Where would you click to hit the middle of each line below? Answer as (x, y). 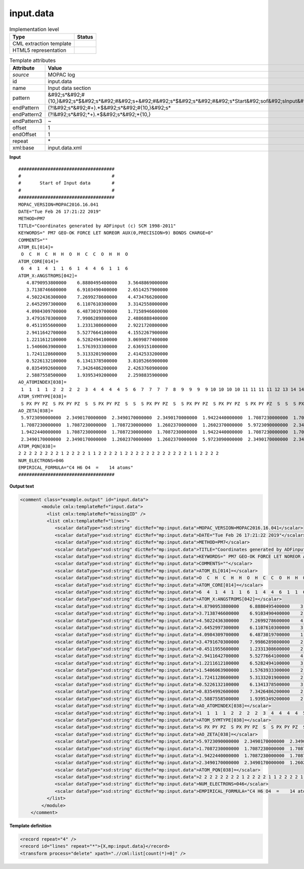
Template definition (30, 826)
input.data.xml (65, 148)
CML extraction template (42, 43)
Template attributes (32, 60)
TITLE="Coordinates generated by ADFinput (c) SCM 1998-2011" (97, 226)
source (21, 75)
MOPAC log (62, 75)
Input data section (69, 88)
